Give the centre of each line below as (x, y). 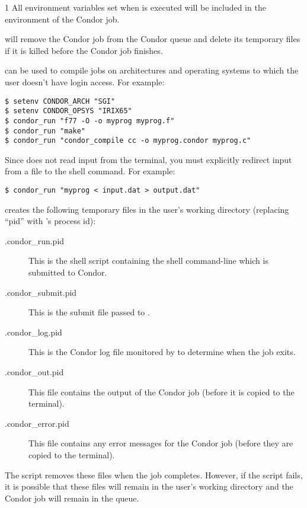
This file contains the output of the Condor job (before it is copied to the (162, 392)
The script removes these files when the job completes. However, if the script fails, (154, 475)
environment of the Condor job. (62, 19)
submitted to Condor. (68, 272)
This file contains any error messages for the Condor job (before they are (161, 443)
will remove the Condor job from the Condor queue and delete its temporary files (153, 39)
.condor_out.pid (34, 372)
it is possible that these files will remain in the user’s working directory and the (149, 486)
